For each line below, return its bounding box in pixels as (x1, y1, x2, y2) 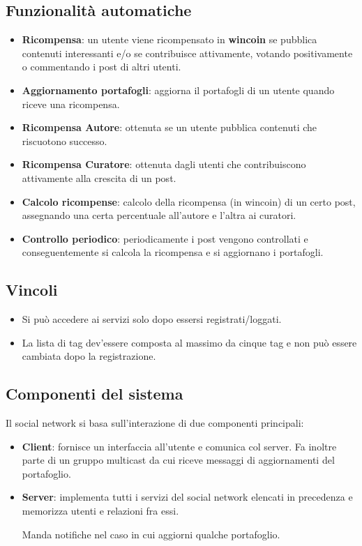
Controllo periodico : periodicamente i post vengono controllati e (22, 231, 308, 245)
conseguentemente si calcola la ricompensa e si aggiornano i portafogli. (22, 245, 324, 259)
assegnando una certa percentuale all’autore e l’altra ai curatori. (22, 208, 296, 222)
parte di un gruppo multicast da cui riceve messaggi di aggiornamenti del (22, 453, 335, 467)
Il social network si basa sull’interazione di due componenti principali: (6, 416, 304, 430)
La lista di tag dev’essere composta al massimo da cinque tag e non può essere (22, 335, 357, 349)
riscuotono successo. (22, 133, 107, 148)
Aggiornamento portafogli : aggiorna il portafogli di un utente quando (22, 82, 335, 97)
